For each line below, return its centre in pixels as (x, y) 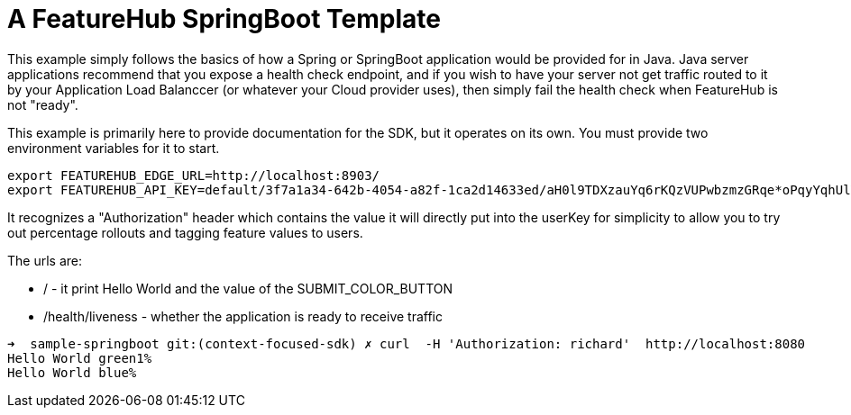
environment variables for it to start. (114, 148)
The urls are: (45, 260)
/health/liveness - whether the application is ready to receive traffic (243, 316)
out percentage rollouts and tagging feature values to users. (185, 232)
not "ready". (43, 104)
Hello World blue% (72, 372)
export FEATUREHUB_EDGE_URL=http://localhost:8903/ (194, 175)
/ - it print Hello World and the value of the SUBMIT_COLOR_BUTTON (248, 288)
